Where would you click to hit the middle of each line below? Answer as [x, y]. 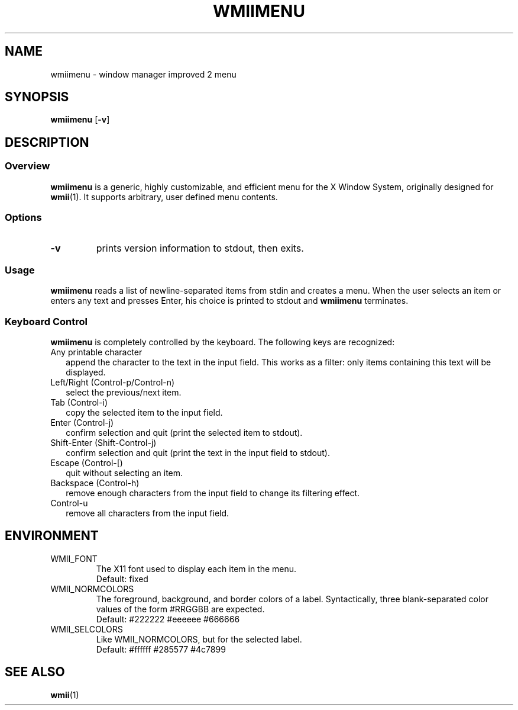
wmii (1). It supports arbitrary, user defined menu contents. [164, 197]
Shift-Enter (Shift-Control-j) [103, 442]
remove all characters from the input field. [148, 513]
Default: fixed [122, 579]
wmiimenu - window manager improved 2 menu [143, 74]
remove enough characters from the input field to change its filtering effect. [213, 493]
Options [23, 218]
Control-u [69, 503]
